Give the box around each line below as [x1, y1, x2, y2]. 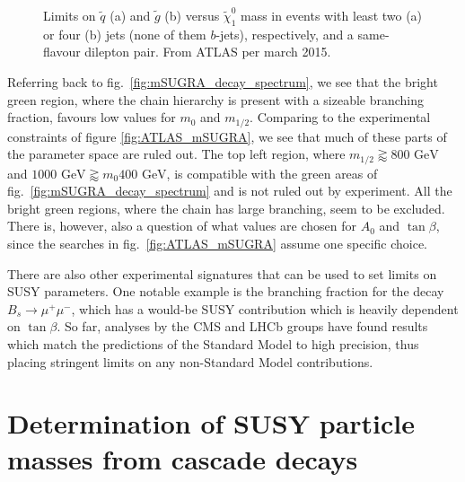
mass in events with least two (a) [240, 6, 423, 24]
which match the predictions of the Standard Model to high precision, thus [7, 335, 419, 354]
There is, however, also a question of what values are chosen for [7, 216, 356, 235]
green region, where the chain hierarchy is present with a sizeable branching [7, 90, 425, 109]
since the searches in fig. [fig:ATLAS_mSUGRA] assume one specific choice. [7, 234, 428, 253]
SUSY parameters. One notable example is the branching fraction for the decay [7, 282, 444, 301]
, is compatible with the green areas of [166, 163, 378, 182]
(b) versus [164, 6, 220, 24]
